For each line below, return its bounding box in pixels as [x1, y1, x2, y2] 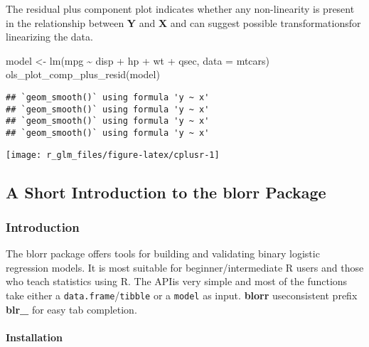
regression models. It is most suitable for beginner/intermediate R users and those [6, 260, 364, 274]
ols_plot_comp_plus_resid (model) [6, 67, 160, 82]
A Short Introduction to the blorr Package [6, 181, 326, 203]
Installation [6, 329, 63, 344]
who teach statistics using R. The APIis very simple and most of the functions [6, 274, 348, 289]
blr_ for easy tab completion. [6, 301, 137, 316]
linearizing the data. [6, 29, 93, 44]
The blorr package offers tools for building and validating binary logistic [6, 246, 320, 261]
